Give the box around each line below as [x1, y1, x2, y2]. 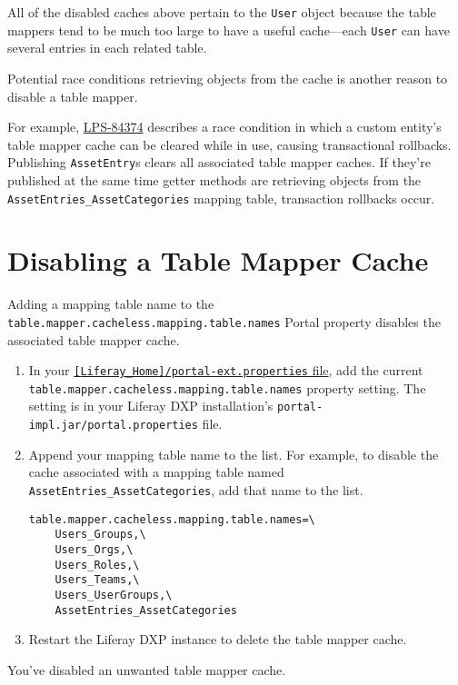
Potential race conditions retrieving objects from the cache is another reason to [7, 68, 448, 87]
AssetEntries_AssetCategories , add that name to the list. [28, 480, 363, 499]
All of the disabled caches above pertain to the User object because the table [7, 3, 436, 21]
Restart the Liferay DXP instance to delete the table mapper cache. [28, 630, 407, 649]
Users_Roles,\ [55, 558, 140, 571]
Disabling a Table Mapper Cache [7, 242, 429, 279]
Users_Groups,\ [55, 528, 146, 541]
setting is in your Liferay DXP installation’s [28, 396, 274, 415]
